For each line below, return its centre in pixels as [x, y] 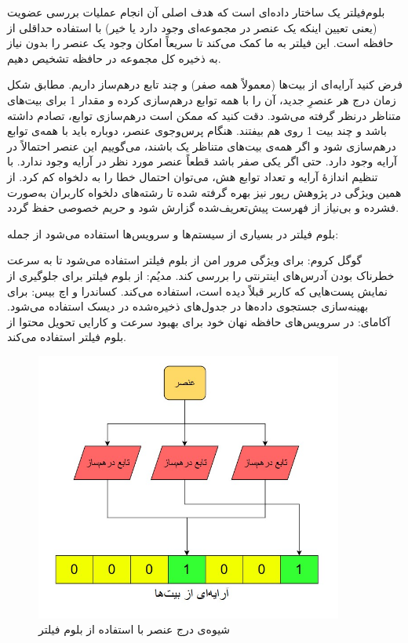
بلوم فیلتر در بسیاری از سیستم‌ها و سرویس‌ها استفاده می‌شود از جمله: [173, 233]
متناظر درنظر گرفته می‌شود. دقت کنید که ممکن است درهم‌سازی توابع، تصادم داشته [204, 115]
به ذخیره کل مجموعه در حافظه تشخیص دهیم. [114, 58]
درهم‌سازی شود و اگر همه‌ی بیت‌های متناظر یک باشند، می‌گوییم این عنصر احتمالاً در [202, 145]
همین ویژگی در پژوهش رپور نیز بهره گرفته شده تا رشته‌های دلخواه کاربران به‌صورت [204, 192]
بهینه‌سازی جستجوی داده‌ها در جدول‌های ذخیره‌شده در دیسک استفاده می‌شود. [188, 306]
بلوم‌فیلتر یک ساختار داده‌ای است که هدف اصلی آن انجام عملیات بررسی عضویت [196, 12]
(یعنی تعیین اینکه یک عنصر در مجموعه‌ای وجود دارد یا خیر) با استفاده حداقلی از [192, 27]
